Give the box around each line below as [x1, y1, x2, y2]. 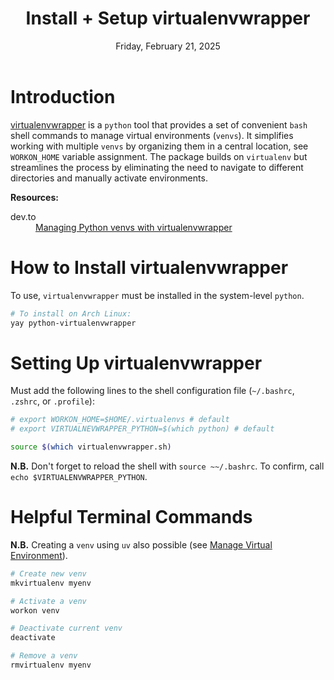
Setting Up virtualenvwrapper [10, 352, 263, 374]
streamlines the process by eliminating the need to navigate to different [10, 161, 304, 173]
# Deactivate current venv [10, 623, 123, 634]
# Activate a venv [10, 596, 87, 606]
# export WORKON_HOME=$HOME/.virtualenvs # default [10, 415, 230, 425]
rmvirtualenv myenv [10, 660, 92, 670]
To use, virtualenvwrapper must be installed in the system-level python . [10, 289, 305, 301]
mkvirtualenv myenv [10, 578, 92, 588]
